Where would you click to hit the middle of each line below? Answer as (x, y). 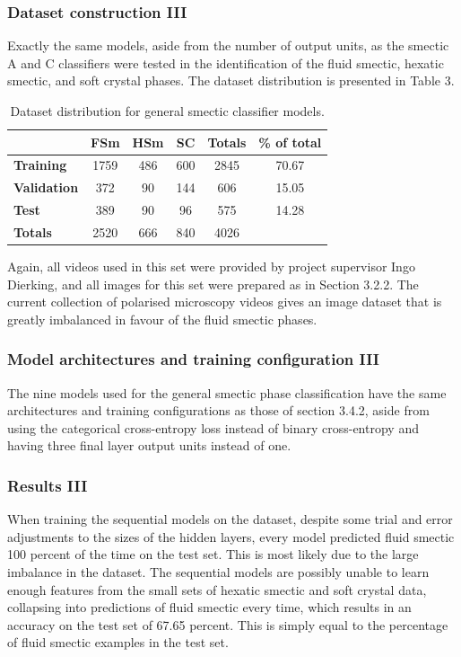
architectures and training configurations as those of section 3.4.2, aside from (218, 410)
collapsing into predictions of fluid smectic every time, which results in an (209, 607)
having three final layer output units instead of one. (149, 445)
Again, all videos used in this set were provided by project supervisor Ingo (211, 266)
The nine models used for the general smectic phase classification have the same (227, 392)
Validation (46, 187)
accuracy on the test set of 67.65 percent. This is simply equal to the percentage (228, 624)
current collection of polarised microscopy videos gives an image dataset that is (225, 302)
